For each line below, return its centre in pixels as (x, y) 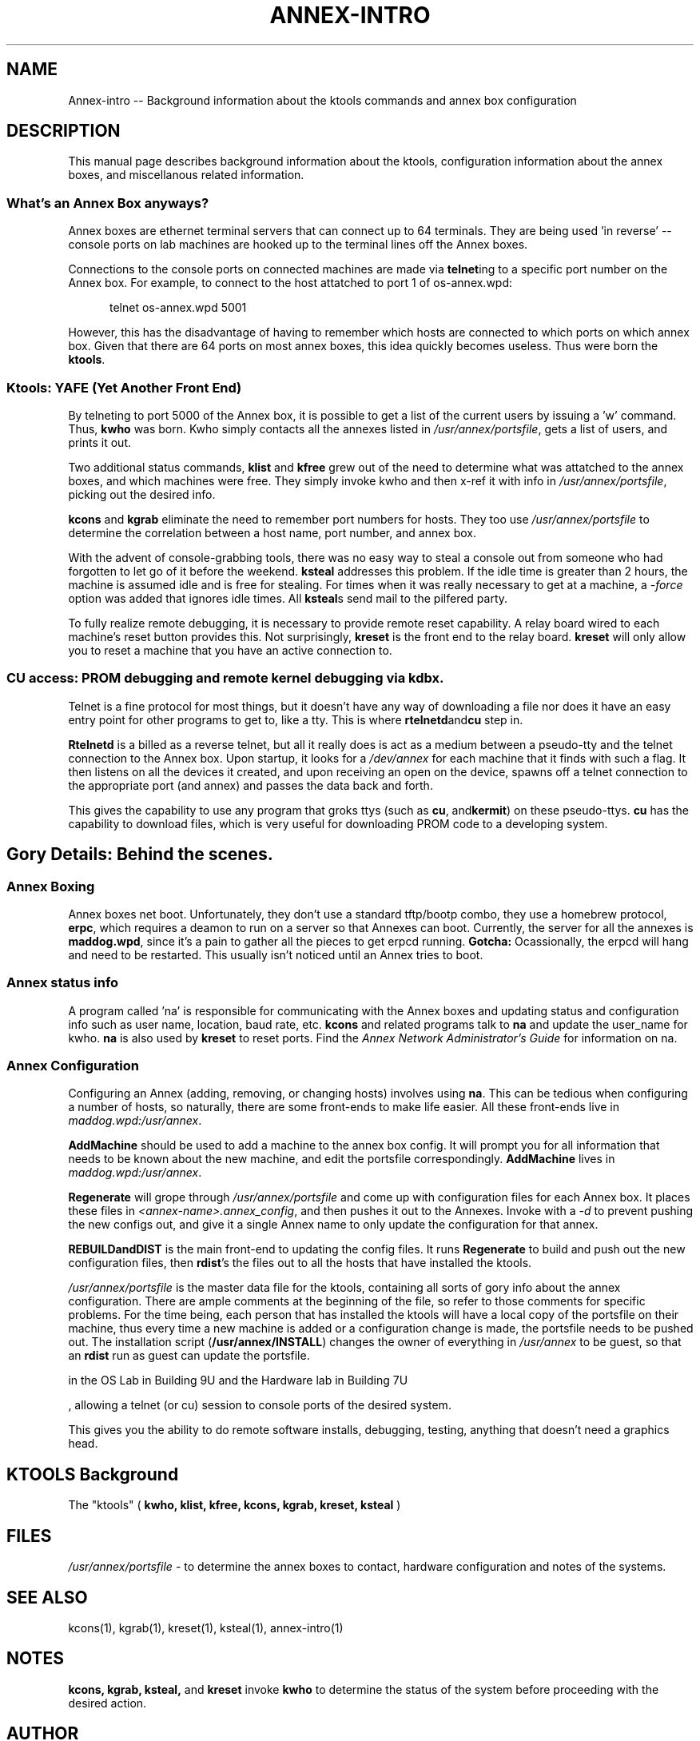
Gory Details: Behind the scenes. (140, 855)
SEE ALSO (47, 1597)
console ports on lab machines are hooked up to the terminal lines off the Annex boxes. (298, 245)
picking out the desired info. (142, 494)
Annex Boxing (51, 886)
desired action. (107, 1703)
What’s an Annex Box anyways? (108, 203)
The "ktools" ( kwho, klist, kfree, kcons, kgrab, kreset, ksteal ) (235, 1505)
